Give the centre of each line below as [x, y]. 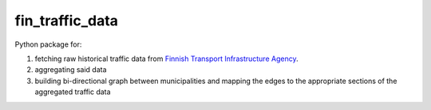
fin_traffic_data [67, 21]
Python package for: [48, 44]
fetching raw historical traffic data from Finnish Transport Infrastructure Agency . [166, 59]
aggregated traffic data [73, 92]
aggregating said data [71, 70]
